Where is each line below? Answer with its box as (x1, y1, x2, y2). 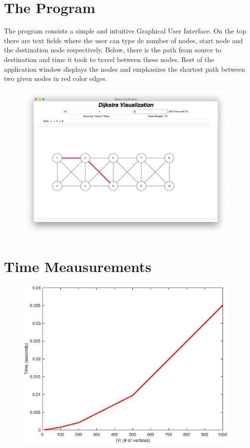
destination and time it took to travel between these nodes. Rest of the (4, 54, 214, 64)
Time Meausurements (4, 256, 151, 276)
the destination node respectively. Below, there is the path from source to (4, 45, 221, 55)
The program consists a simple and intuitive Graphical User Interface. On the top (4, 26, 247, 36)
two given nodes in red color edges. (4, 73, 107, 83)
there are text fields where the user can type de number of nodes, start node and (4, 35, 243, 45)
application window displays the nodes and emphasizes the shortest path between (4, 64, 245, 74)
